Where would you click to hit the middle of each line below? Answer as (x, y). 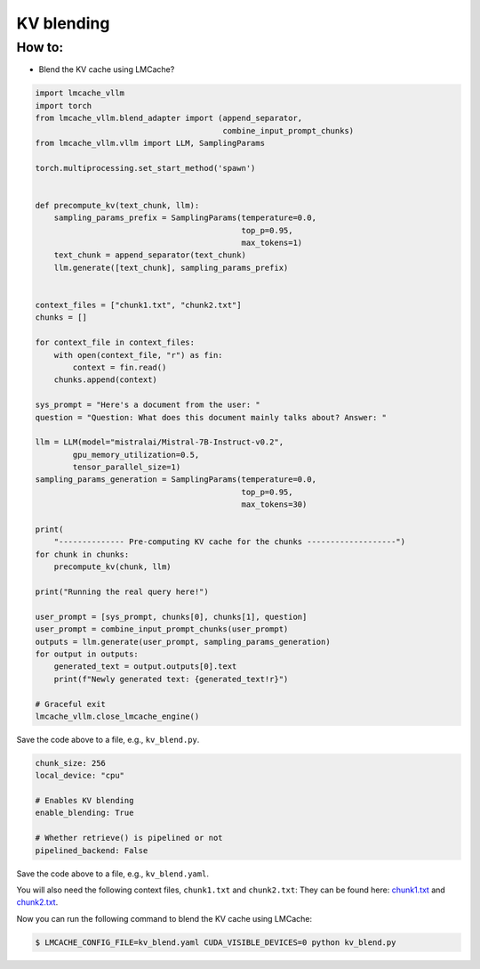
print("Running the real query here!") (122, 592)
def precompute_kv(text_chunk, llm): (117, 205)
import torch (64, 106)
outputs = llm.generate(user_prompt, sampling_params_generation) (183, 642)
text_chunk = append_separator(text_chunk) (150, 255)
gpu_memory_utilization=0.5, (136, 455)
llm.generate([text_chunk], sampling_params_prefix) (171, 268)
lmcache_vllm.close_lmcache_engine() (117, 716)
